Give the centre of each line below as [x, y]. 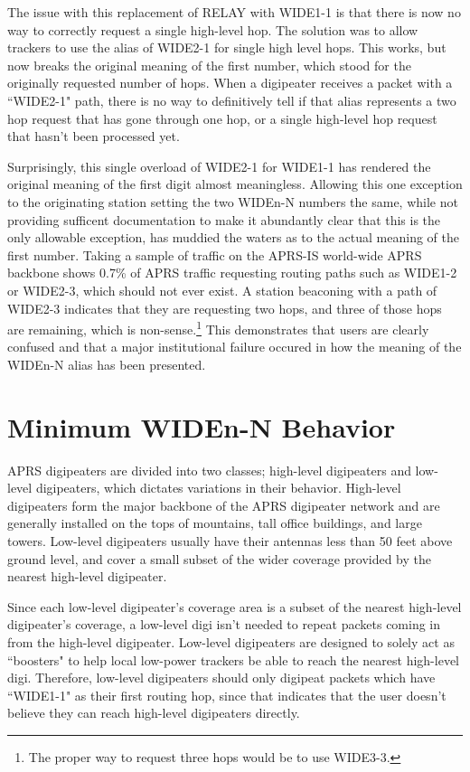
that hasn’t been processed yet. [94, 136]
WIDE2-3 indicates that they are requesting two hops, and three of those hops [225, 308]
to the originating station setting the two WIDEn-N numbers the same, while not [233, 201]
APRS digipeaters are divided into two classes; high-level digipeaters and [209, 470]
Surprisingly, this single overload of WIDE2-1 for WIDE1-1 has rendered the [219, 166]
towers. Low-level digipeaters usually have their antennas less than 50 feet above [230, 541]
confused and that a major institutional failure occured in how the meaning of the [235, 347]
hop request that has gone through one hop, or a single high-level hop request [222, 118]
